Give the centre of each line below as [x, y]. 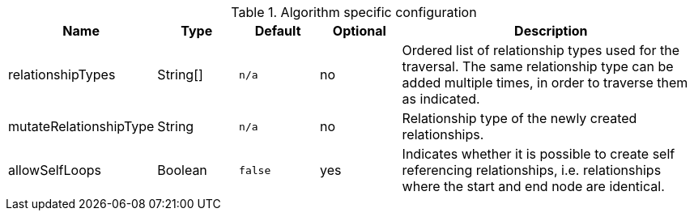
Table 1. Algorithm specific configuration [354, 12]
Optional [359, 31]
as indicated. [441, 99]
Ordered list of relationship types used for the [541, 50]
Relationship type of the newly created [519, 118]
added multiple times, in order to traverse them [545, 83]
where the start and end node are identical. [533, 186]
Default [278, 31]
